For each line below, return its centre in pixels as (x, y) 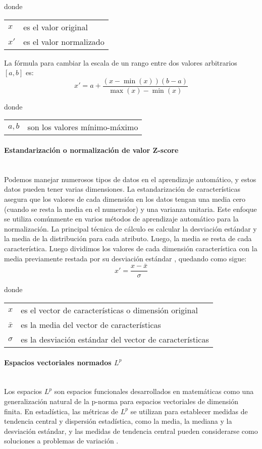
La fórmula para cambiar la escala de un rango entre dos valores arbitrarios (121, 62)
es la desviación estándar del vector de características (115, 340)
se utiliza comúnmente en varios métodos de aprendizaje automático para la (121, 219)
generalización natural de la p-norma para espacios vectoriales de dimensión (121, 401)
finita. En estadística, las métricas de (61, 411)
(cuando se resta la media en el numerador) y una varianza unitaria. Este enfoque (130, 209)
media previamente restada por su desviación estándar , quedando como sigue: (125, 258)
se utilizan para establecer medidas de (189, 411)
